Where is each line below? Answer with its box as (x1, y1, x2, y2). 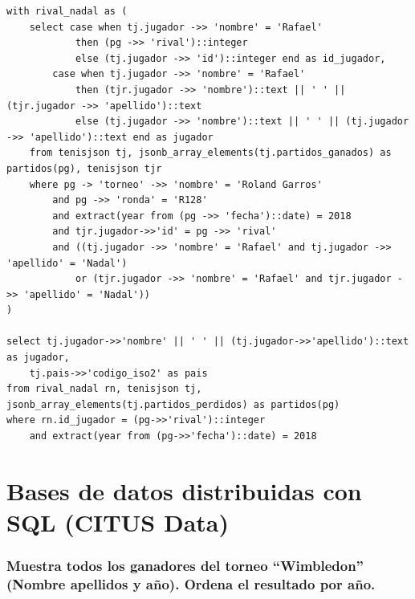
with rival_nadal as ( (6, 6, 128, 17)
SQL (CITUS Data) (6, 506, 230, 538)
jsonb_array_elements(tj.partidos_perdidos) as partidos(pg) (6, 398, 340, 410)
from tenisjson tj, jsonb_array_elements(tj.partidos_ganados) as (29, 147, 392, 159)
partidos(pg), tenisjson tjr (6, 162, 162, 174)
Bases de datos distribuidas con (6, 474, 362, 507)
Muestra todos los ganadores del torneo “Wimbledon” (6, 556, 364, 576)
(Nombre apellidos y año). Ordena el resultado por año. (6, 574, 376, 594)
